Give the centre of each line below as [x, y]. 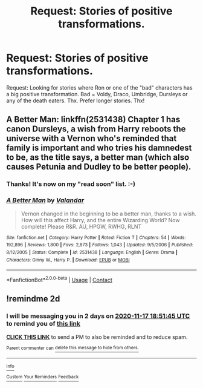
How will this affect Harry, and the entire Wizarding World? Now [100, 220]
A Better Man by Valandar [45, 200]
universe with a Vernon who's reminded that [92, 138]
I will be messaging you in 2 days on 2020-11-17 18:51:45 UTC [98, 316]
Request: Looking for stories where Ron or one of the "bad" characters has [99, 87]
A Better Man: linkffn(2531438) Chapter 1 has [93, 120]
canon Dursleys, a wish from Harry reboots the [96, 129]
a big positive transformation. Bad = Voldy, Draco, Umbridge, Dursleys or [97, 94]
